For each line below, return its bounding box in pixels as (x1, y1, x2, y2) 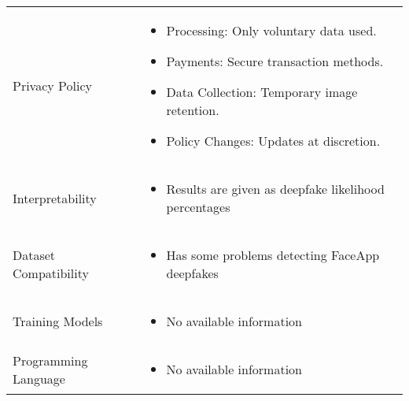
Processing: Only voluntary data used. (166, 21, 377, 39)
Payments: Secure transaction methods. (166, 52, 384, 70)
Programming (13, 351, 88, 369)
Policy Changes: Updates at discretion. (166, 132, 381, 150)
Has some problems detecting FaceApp (166, 246, 380, 264)
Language (13, 369, 65, 388)
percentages (166, 198, 230, 216)
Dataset (13, 246, 56, 264)
